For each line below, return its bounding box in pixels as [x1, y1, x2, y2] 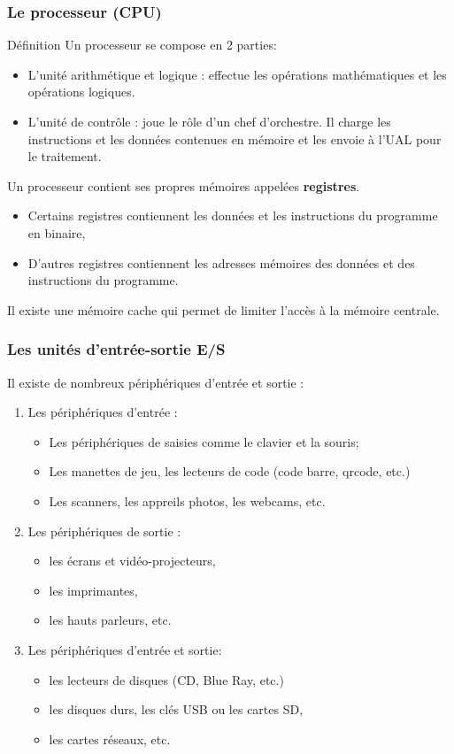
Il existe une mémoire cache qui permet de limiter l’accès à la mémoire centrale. [7, 300, 440, 319]
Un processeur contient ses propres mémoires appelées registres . [7, 176, 360, 195]
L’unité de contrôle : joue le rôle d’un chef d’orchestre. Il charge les [27, 112, 391, 130]
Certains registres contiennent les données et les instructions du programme [27, 206, 438, 225]
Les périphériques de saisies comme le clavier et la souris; [49, 432, 359, 450]
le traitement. [27, 147, 102, 165]
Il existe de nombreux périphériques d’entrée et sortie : [7, 373, 304, 391]
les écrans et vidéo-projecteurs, [49, 551, 216, 570]
